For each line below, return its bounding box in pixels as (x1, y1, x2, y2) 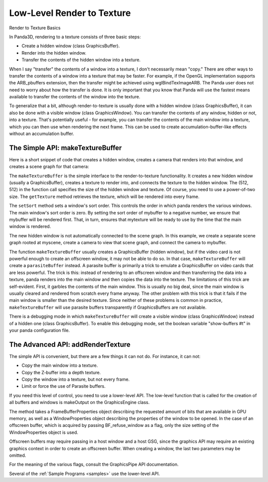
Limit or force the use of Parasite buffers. (21, 383, 106, 389)
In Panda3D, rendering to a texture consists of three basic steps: (9, 34, 141, 40)
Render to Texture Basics (9, 25, 61, 31)
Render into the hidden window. (21, 50, 87, 56)
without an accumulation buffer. (9, 131, 74, 137)
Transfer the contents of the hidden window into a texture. (21, 57, 141, 63)
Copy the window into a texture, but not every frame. (21, 376, 130, 382)
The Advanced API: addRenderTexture (9, 340, 131, 348)
